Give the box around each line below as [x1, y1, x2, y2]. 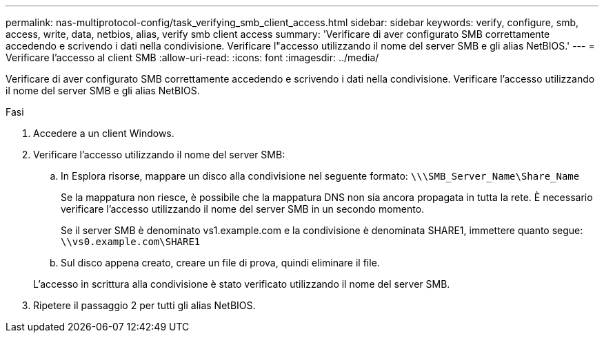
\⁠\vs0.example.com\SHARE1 [61, 236, 201, 247]
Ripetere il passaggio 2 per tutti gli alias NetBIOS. [33, 299, 256, 311]
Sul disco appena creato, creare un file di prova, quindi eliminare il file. [61, 257, 380, 268]
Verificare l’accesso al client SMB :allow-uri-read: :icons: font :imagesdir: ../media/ [6, 52, 379, 63]
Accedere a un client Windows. [33, 127, 174, 139]
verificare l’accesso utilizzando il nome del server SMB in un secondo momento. [61, 203, 425, 215]
